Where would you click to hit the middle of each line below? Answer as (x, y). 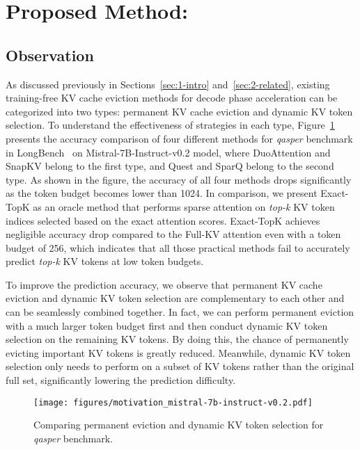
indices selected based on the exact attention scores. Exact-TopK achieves (163, 220)
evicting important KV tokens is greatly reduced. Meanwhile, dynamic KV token (178, 352)
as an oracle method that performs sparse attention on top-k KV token (184, 206)
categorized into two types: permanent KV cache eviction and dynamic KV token (179, 111)
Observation (50, 55)
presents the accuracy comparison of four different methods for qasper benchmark (179, 138)
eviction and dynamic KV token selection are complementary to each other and (175, 298)
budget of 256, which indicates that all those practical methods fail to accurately (178, 247)
